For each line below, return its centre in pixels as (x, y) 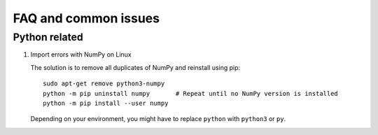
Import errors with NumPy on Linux (81, 55)
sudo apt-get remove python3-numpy (104, 84)
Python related (48, 37)
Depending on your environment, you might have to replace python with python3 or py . (158, 119)
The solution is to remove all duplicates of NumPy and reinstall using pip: (135, 67)
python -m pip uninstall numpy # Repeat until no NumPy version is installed (191, 93)
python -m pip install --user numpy (106, 103)
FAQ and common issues (86, 18)
